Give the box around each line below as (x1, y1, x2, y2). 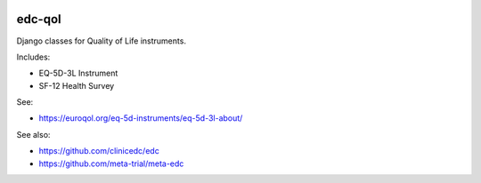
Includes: (16, 52, 51, 62)
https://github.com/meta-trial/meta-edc (38, 158, 184, 169)
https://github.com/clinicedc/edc (38, 146, 159, 156)
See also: (16, 129, 51, 139)
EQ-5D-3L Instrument (38, 68, 118, 79)
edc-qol (16, 12, 61, 27)
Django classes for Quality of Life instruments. (16, 36, 187, 46)
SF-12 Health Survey (38, 80, 115, 91)
